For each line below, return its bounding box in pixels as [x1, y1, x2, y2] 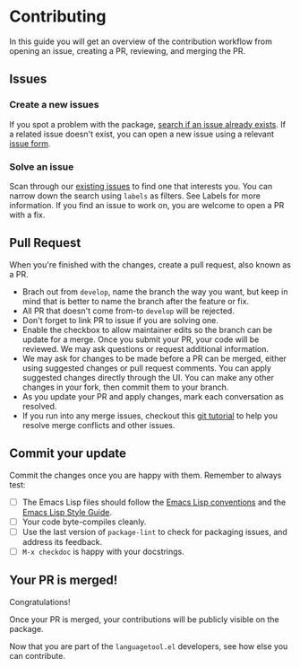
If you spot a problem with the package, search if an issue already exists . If [9, 119, 287, 129]
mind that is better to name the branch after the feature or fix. [21, 295, 249, 306]
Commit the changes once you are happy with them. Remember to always [9, 470, 282, 480]
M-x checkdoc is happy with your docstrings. [21, 546, 185, 557]
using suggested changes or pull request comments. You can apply [21, 362, 271, 374]
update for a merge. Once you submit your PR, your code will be [21, 334, 260, 345]
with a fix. [9, 209, 46, 220]
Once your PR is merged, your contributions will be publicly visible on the [9, 613, 279, 625]
